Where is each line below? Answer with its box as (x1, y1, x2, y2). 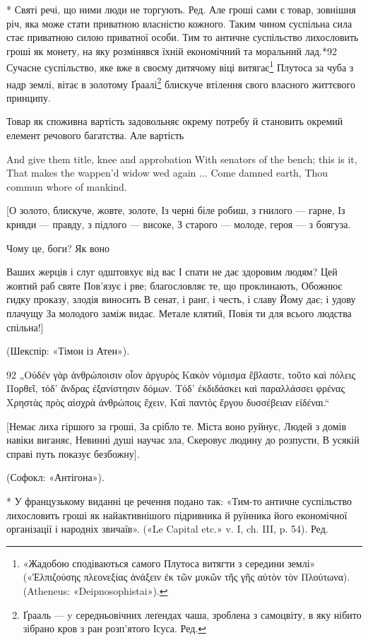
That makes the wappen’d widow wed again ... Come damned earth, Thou (6, 165, 328, 180)
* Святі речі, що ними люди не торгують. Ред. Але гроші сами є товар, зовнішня (6, 2, 356, 16)
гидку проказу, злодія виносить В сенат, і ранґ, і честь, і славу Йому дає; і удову (6, 292, 356, 307)
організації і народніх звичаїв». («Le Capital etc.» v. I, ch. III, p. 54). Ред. (6, 521, 328, 536)
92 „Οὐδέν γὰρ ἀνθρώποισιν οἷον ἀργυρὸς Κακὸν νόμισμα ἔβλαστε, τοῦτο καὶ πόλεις (6, 367, 356, 381)
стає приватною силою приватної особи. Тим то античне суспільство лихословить (6, 30, 359, 45)
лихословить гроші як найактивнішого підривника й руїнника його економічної (6, 507, 348, 522)
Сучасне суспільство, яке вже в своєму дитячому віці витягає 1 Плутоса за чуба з (6, 58, 354, 75)
